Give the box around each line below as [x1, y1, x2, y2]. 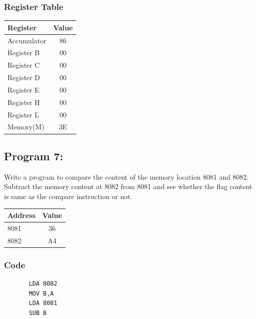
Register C [7, 60, 40, 70]
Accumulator [7, 35, 47, 45]
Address [7, 210, 36, 220]
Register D [7, 72, 40, 83]
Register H [7, 97, 40, 107]
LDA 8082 [29, 280, 58, 288]
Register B [7, 47, 40, 58]
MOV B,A [29, 290, 54, 297]
